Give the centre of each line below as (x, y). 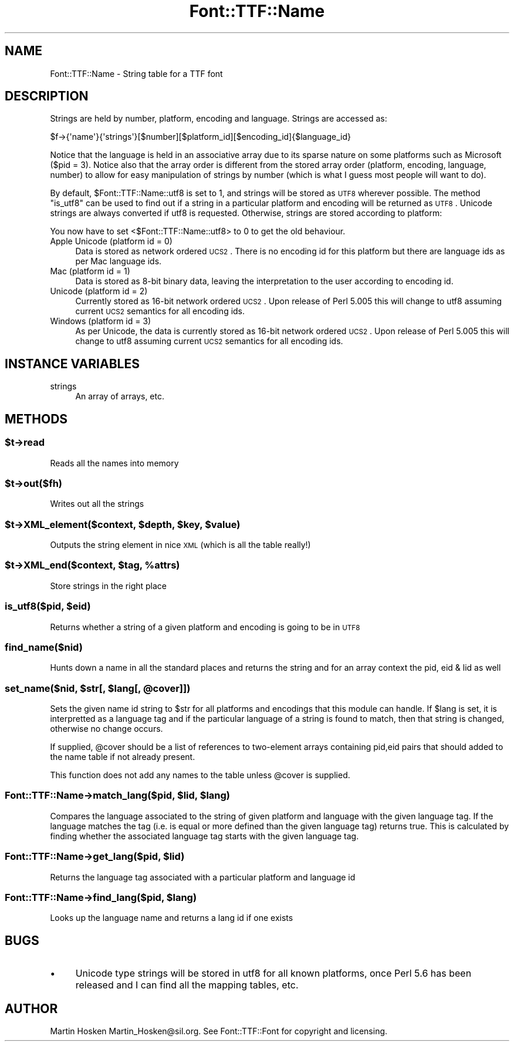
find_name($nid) (44, 647)
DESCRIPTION (47, 96)
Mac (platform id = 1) (90, 271)
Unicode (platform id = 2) (99, 291)
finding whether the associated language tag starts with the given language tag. (204, 836)
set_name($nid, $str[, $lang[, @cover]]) (98, 688)
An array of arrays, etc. (120, 396)
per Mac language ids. (119, 261)
